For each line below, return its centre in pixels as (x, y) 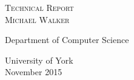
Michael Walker (37, 19)
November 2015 (34, 72)
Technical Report (39, 7)
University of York (39, 60)
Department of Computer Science (67, 40)
